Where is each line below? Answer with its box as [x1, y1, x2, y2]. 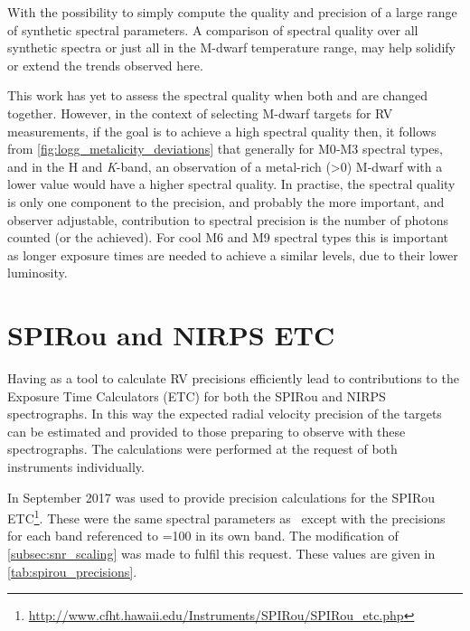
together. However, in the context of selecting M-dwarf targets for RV [7, 103, 393, 122]
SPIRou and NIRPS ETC [7, 316, 335, 353]
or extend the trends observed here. [7, 55, 203, 74]
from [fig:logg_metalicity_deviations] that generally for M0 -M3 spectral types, [7, 139, 443, 158]
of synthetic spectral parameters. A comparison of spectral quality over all [7, 20, 418, 39]
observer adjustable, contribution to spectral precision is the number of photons [7, 210, 449, 229]
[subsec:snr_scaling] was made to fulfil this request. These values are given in [7, 544, 436, 563]
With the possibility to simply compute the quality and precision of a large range [7, 3, 457, 21]
